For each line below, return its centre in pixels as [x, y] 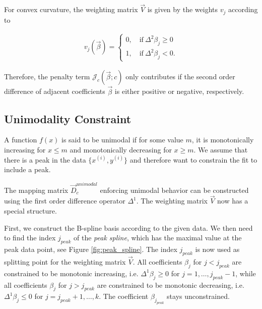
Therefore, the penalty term [47, 76]
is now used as [217, 249]
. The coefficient [124, 296]
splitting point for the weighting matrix [65, 261]
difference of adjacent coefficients [55, 91]
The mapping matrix [36, 190]
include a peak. [27, 169]
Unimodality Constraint [68, 118]
